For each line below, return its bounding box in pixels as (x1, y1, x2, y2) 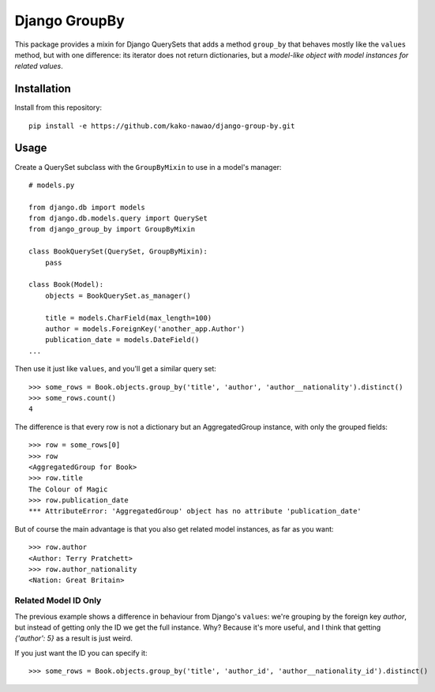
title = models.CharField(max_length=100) (44, 313, 212, 322)
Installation (14, 82, 71, 96)
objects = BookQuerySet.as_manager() (44, 291, 191, 300)
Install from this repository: (14, 103, 103, 112)
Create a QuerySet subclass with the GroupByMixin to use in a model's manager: (14, 162, 282, 171)
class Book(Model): (28, 280, 104, 289)
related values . (14, 62, 63, 71)
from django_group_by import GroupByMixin (28, 225, 196, 234)
